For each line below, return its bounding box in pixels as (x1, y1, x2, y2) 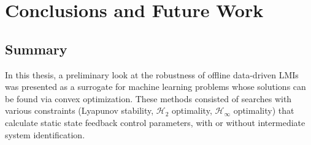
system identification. (5, 128, 85, 141)
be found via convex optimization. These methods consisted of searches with (5, 92, 292, 105)
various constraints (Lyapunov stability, (5, 104, 154, 117)
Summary (5, 39, 67, 58)
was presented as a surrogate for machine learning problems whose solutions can (5, 80, 306, 93)
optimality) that (233, 104, 294, 117)
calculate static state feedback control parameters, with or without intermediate (5, 116, 305, 128)
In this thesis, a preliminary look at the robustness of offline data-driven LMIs (5, 68, 299, 81)
